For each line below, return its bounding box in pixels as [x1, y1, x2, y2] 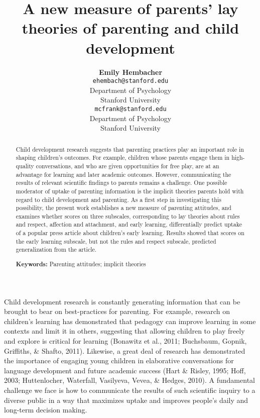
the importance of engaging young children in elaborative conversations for [4, 355, 234, 366]
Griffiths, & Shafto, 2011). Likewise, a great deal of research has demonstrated [4, 345, 245, 356]
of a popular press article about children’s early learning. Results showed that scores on [16, 229, 244, 237]
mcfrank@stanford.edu [94, 105, 167, 113]
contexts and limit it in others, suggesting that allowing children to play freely [4, 326, 245, 336]
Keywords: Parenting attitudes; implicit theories [16, 260, 146, 268]
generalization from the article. [16, 245, 97, 254]
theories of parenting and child [22, 18, 239, 38]
